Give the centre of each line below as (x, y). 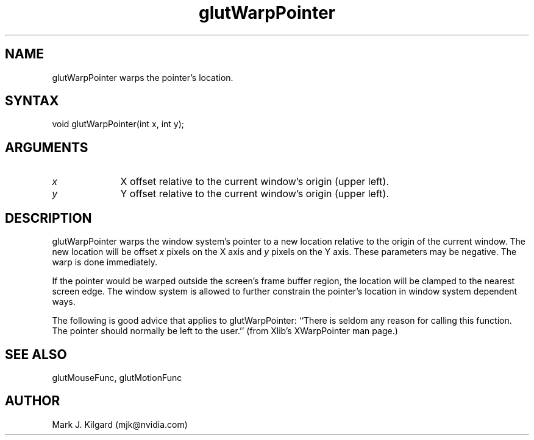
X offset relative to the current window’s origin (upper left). (255, 182)
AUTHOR (33, 401)
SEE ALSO (36, 354)
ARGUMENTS (47, 147)
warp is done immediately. (105, 262)
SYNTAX (32, 101)
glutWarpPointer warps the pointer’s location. (143, 77)
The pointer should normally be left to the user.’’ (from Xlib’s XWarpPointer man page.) (225, 331)
